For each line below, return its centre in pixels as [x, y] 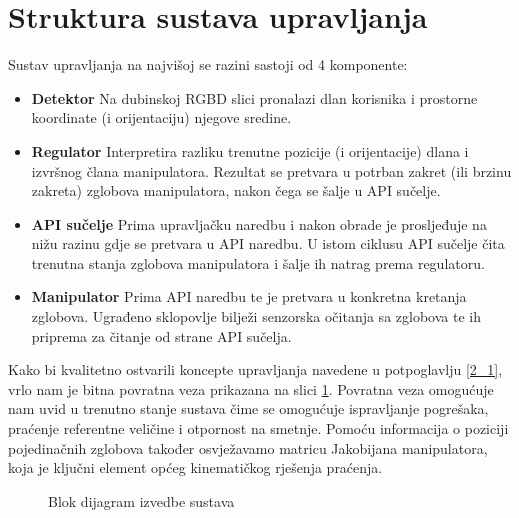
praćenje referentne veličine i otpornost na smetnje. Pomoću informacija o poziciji [258, 428]
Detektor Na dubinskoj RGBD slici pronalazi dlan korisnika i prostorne [254, 97]
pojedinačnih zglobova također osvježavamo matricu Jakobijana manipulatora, [248, 447]
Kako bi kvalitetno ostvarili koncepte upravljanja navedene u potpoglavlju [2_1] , [255, 369]
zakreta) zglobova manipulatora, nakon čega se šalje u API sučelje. [236, 190]
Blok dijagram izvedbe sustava [141, 500]
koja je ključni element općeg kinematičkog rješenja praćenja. [195, 467]
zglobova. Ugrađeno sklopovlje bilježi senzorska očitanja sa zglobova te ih [256, 316]
